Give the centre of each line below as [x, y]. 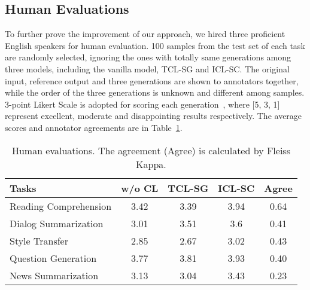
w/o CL [140, 188]
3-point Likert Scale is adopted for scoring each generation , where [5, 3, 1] [142, 104]
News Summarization [54, 275]
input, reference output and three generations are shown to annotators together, [152, 80]
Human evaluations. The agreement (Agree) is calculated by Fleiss [151, 150]
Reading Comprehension [61, 206]
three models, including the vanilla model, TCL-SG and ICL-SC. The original [147, 68]
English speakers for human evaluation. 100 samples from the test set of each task [155, 45]
